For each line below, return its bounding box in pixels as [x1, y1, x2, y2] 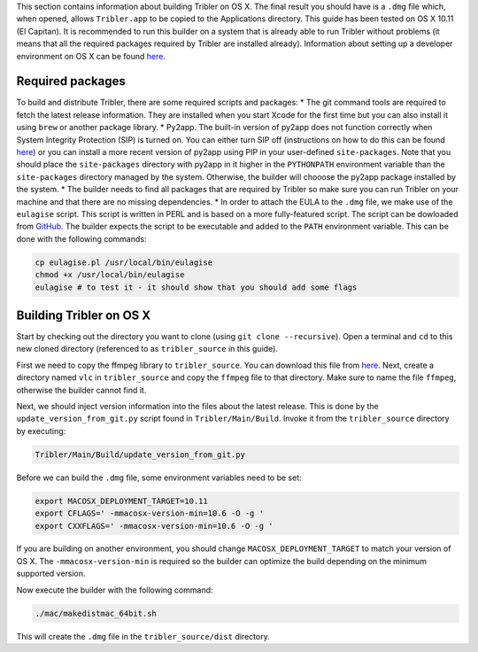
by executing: [16, 425, 66, 436]
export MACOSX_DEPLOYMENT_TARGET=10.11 [35, 496, 208, 506]
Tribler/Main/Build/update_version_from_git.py [35, 449, 245, 460]
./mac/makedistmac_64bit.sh [35, 608, 157, 618]
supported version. [16, 568, 86, 579]
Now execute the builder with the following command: [16, 585, 213, 595]
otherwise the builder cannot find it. [16, 384, 147, 395]
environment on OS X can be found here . [16, 50, 166, 61]
